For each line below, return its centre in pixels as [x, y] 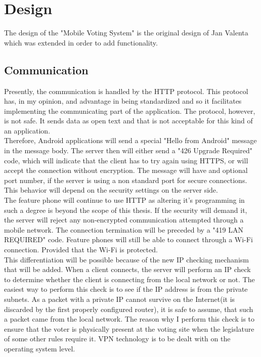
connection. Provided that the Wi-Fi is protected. [81, 250]
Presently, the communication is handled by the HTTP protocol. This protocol [126, 91]
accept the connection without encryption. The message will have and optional [126, 170]
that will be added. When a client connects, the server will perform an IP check [127, 269]
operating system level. [40, 348]
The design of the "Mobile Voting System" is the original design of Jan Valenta [126, 33]
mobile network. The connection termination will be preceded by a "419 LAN [124, 229]
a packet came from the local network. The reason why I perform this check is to [129, 319]
